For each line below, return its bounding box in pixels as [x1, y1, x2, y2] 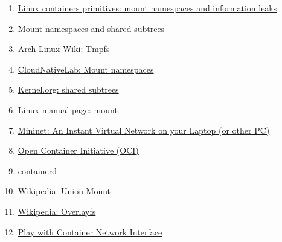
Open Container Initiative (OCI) [18, 144, 139, 157]
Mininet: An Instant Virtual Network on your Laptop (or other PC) [18, 123, 270, 136]
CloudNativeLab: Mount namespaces [18, 62, 154, 75]
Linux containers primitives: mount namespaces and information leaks [18, 2, 277, 14]
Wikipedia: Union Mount [18, 185, 111, 197]
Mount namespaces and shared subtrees [18, 22, 165, 34]
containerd [18, 164, 57, 177]
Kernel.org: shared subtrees [18, 83, 119, 96]
